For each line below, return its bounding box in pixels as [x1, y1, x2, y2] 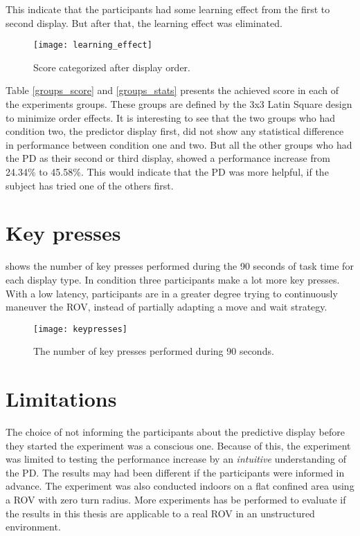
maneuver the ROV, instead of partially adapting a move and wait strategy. [6, 299, 327, 314]
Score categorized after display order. [33, 59, 190, 74]
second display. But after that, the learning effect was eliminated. [6, 15, 282, 30]
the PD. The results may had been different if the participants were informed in [6, 465, 345, 479]
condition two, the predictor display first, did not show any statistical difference [6, 124, 344, 138]
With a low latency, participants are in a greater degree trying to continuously [6, 286, 338, 300]
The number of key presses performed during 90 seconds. [33, 344, 274, 358]
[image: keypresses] [33, 324, 128, 334]
